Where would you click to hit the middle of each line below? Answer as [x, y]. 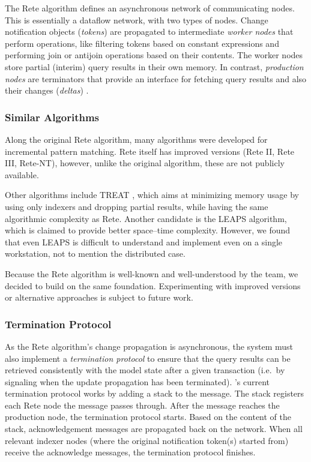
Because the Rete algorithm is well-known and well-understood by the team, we [152, 273]
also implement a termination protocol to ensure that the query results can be [148, 358]
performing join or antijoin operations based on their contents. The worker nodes [154, 55]
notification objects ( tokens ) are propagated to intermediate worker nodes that [149, 31]
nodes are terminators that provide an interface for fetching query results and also [156, 78]
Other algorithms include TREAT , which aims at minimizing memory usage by [152, 195]
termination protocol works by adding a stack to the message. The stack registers [155, 393]
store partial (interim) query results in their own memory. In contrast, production [154, 66]
